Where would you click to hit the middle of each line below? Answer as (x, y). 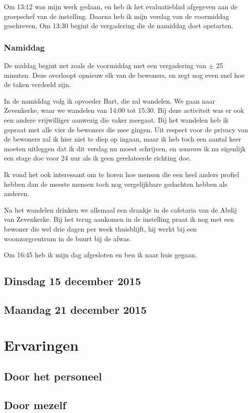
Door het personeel (53, 376)
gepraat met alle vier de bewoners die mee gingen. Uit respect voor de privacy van (126, 129)
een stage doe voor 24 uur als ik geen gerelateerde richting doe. (98, 158)
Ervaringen (41, 345)
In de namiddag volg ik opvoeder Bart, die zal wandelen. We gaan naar (110, 100)
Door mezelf (35, 404)
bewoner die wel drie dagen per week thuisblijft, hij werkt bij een (101, 228)
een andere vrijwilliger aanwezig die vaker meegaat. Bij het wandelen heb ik (116, 119)
